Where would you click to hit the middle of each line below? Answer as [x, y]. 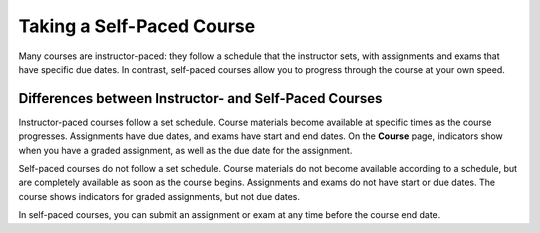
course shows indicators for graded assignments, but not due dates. [159, 196]
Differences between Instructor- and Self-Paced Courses [200, 98]
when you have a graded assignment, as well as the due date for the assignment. [185, 150]
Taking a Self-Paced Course [137, 26]
